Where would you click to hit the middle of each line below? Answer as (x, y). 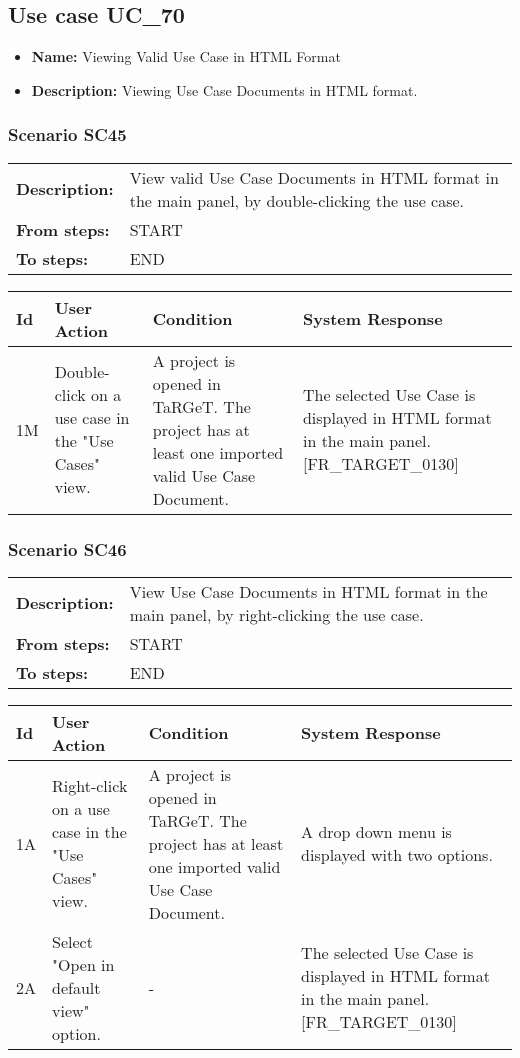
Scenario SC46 (67, 548)
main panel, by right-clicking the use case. (276, 614)
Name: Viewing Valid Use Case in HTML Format (186, 56)
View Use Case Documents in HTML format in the (308, 591)
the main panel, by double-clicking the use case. (297, 200)
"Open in (83, 964)
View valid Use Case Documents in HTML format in (314, 177)
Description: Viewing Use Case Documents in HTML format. (224, 89)
